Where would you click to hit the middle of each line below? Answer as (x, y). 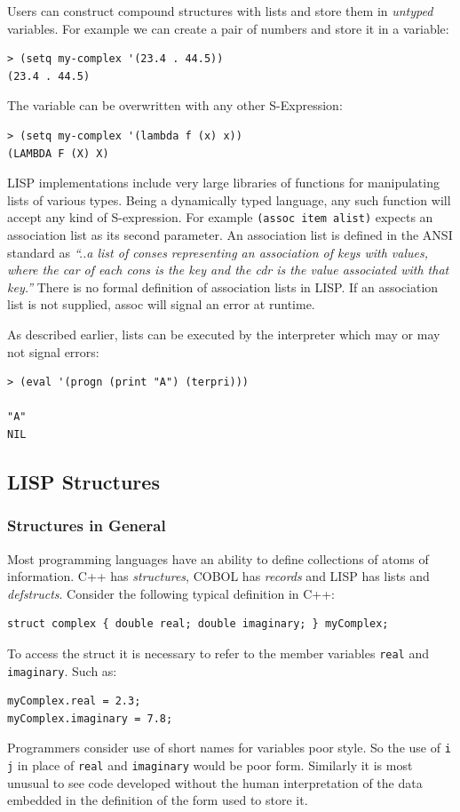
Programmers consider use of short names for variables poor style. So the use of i (229, 748)
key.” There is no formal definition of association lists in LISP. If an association (223, 287)
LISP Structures (83, 481)
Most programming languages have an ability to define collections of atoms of (218, 558)
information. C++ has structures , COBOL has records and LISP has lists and (218, 576)
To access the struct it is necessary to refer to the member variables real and (218, 653)
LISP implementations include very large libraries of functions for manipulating (223, 183)
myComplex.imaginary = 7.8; (90, 718)
